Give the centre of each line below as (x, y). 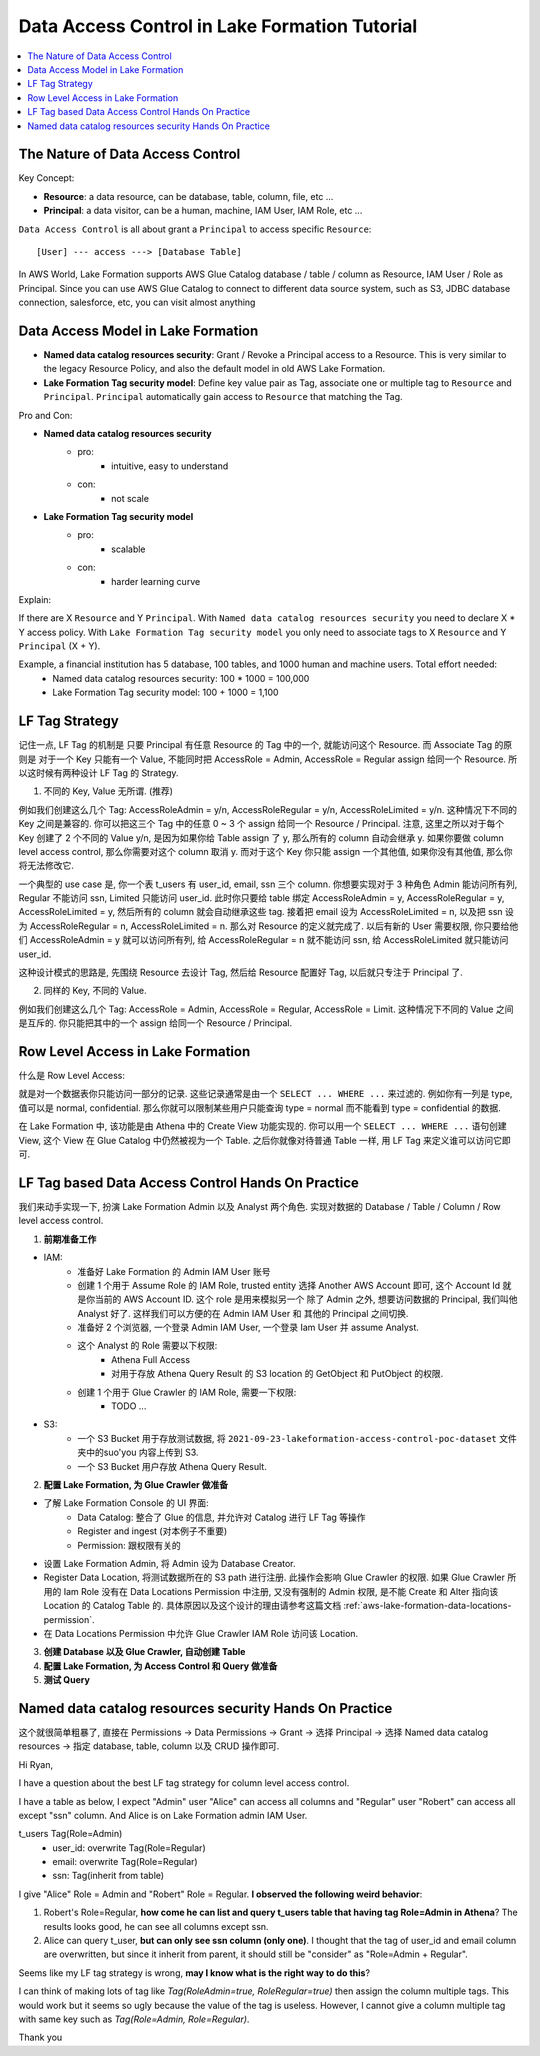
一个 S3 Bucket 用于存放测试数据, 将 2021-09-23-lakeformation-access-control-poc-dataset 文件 (297, 1438)
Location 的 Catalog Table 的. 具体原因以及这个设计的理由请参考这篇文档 (192, 1606)
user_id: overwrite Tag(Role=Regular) (129, 1847)
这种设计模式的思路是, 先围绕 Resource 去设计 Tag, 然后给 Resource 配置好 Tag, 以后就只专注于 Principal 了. (241, 972)
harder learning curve (156, 581)
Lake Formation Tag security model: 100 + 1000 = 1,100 (165, 692)
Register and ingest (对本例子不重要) (152, 1531)
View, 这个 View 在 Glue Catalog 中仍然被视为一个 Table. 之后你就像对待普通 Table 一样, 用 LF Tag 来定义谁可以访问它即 (264, 1140)
